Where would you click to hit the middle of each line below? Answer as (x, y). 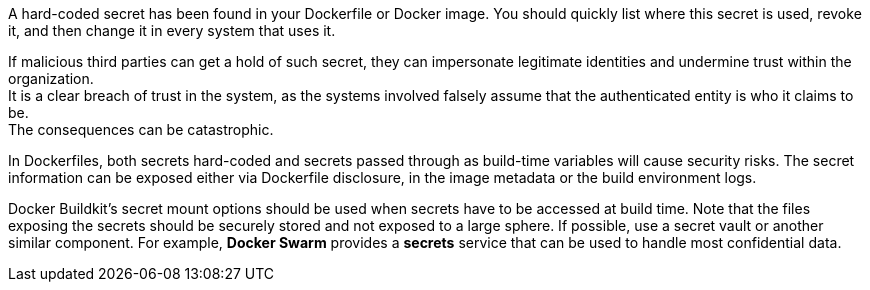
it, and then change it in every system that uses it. (172, 30)
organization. (51, 78)
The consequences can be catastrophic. (141, 129)
